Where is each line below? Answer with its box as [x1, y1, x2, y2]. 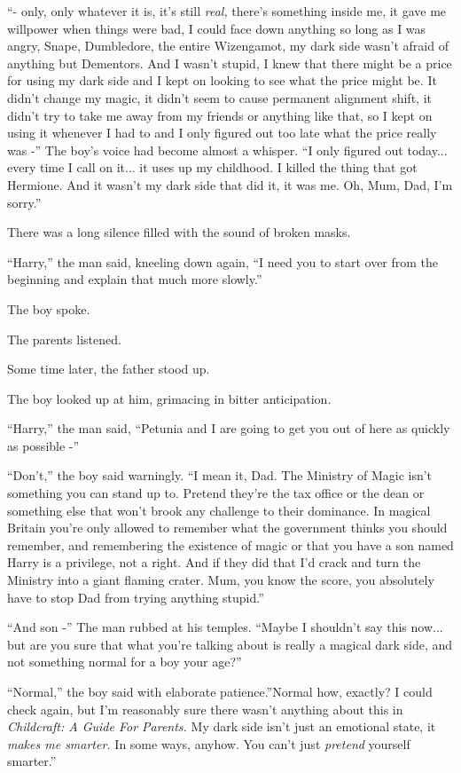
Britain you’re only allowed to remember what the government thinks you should [7, 518, 448, 537]
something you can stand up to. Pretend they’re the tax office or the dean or [7, 484, 425, 502]
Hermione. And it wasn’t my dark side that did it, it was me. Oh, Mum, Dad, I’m [7, 175, 453, 193]
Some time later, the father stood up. [7, 359, 210, 378]
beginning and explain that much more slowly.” [7, 270, 262, 288]
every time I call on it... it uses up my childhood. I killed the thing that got [7, 158, 418, 177]
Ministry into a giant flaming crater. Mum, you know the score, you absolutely [7, 571, 434, 589]
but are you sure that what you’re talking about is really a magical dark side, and [7, 635, 453, 653]
